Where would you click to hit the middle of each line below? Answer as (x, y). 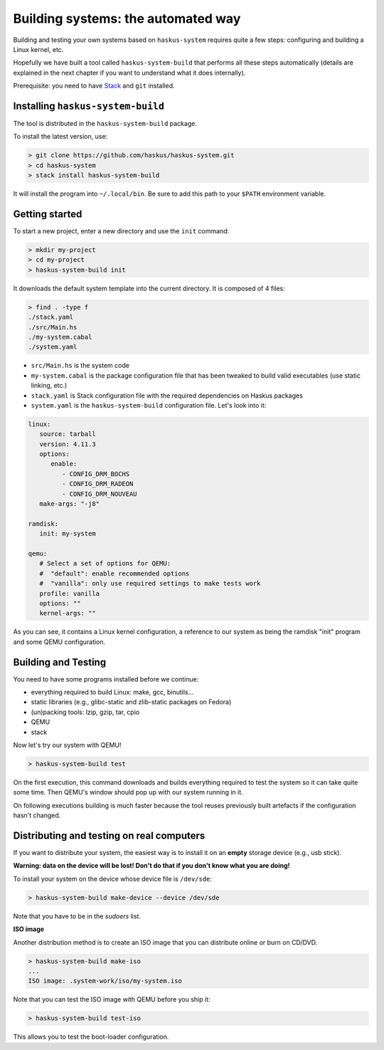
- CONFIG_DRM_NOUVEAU (100, 494)
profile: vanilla (69, 593)
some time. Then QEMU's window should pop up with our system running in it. (128, 792)
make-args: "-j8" (69, 504)
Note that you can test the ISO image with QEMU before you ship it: (112, 999)
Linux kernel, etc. (38, 49)
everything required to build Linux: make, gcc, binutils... (112, 692)
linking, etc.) (49, 386)
